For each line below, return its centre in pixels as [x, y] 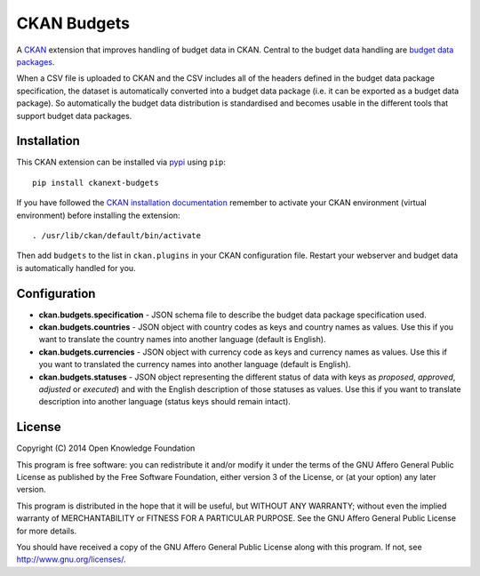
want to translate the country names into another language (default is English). [182, 340]
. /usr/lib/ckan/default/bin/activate [117, 235]
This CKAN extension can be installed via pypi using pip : [121, 162]
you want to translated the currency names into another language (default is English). [195, 364]
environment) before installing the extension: [99, 215]
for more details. [47, 531]
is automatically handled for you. [76, 268]
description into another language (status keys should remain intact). [164, 402]
